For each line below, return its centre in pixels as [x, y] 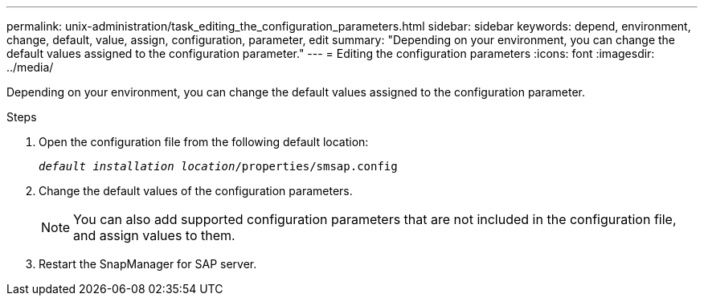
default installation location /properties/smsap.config [218, 166]
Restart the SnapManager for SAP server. [148, 264]
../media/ [30, 67]
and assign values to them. [154, 235]
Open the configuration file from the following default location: [204, 142]
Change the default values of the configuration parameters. [196, 191]
